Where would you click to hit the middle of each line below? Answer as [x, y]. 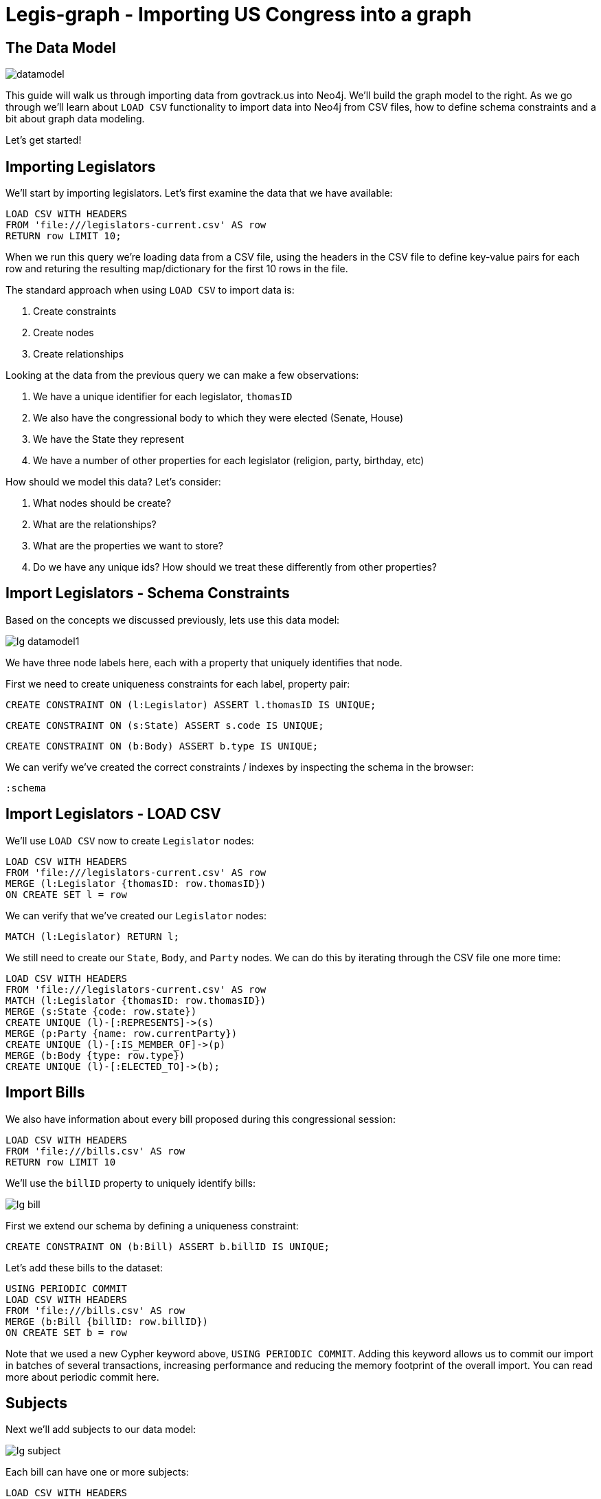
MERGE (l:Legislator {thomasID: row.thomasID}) [136, 883]
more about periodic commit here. [82, 1377]
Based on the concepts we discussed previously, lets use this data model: [173, 620]
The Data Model [61, 47]
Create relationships [79, 354]
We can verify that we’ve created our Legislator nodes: [136, 915]
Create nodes [64, 333]
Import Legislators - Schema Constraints [148, 593]
